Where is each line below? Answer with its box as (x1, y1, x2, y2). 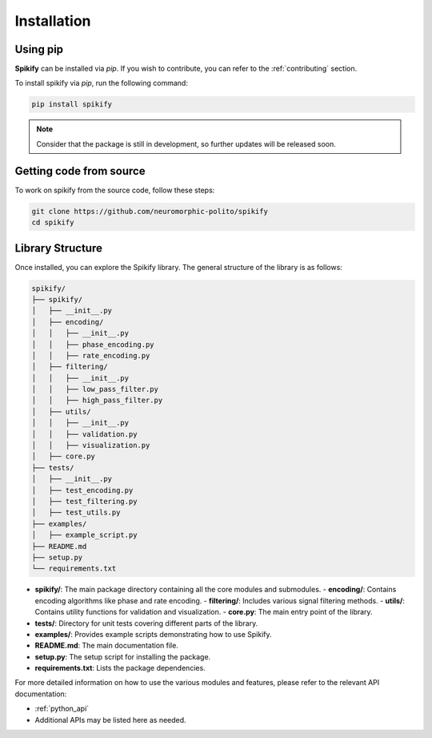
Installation (14, 12, 91, 30)
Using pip (14, 42, 64, 56)
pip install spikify (31, 100, 112, 109)
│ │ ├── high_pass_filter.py (31, 396, 163, 405)
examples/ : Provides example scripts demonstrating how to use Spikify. (34, 629, 272, 639)
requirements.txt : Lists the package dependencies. (34, 663, 206, 673)
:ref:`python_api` (34, 704, 90, 713)
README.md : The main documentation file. (34, 641, 179, 651)
